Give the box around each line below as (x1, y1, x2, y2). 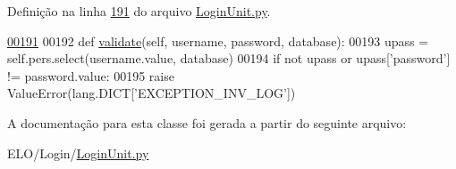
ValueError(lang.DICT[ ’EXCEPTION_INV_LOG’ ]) (7, 84, 296, 102)
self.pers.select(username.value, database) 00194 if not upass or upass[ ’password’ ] (7, 49, 451, 68)
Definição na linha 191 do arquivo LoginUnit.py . (7, 2, 271, 20)
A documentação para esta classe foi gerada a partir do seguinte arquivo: (7, 113, 407, 132)
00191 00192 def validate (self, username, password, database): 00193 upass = (7, 31, 429, 50)
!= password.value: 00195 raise (7, 66, 174, 84)
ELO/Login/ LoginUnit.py (7, 143, 149, 162)
